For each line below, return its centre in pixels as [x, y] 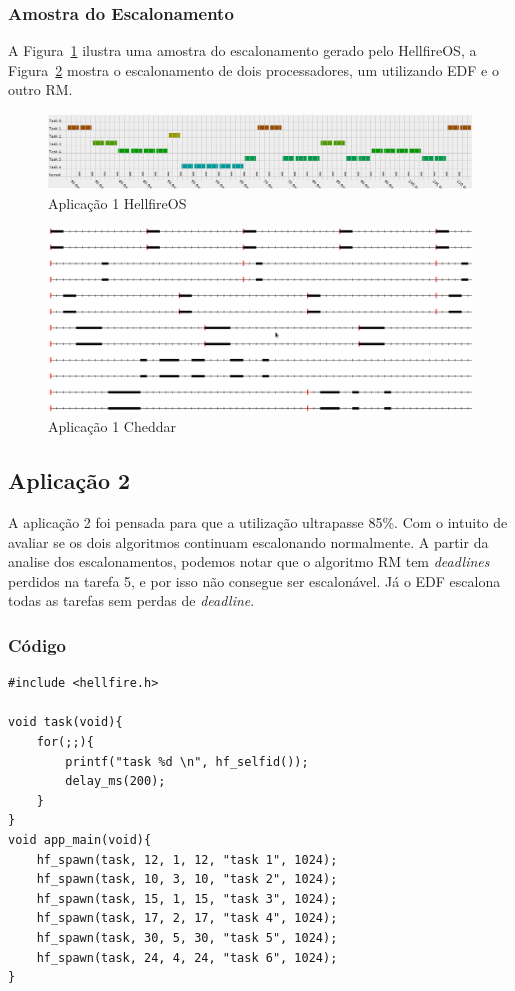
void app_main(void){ [80, 839]
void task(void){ [65, 722]
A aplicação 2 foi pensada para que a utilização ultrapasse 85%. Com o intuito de [258, 522]
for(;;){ [65, 741]
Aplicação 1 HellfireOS [117, 202]
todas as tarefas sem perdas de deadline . [131, 600]
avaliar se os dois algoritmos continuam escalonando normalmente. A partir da [248, 541]
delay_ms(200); [115, 781]
